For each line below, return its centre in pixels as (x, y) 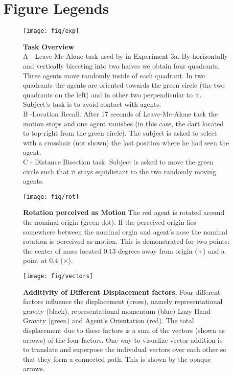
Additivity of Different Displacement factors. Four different (122, 292)
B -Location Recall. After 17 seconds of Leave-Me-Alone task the (121, 113)
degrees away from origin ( (158, 250)
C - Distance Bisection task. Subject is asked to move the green (118, 161)
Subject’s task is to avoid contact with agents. (92, 104)
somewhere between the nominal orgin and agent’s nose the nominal (125, 231)
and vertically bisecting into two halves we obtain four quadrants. (121, 65)
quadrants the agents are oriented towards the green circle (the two (124, 85)
